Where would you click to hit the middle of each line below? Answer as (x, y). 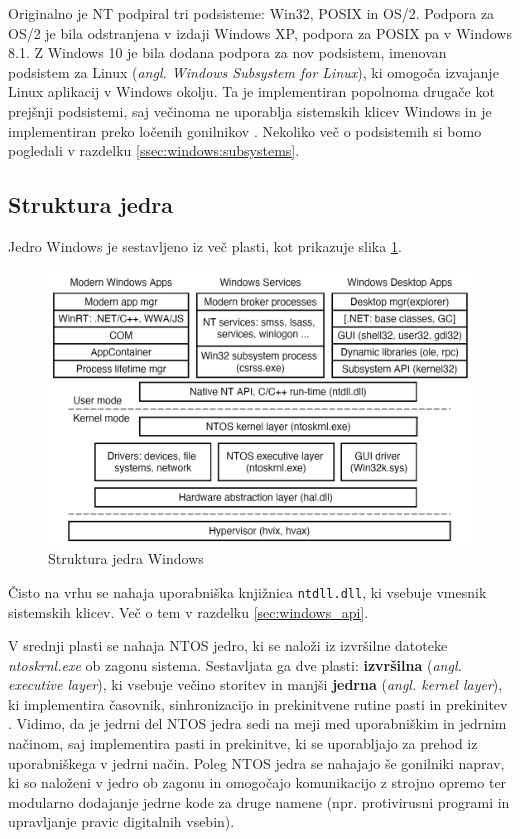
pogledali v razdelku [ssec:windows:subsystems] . (154, 150)
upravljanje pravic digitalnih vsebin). (121, 821)
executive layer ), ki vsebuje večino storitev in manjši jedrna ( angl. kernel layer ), (255, 684)
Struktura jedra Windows (126, 558)
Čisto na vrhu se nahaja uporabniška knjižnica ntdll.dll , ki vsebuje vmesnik (247, 591)
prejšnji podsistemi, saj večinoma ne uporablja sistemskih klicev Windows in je (250, 110)
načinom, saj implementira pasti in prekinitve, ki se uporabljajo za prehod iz (243, 743)
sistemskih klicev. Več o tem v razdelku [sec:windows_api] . (188, 611)
